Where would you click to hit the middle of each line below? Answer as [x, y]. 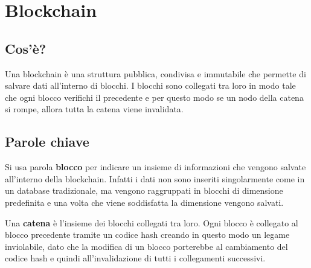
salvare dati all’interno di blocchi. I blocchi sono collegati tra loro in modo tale [150, 85]
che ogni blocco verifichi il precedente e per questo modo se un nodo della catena [154, 97]
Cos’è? [26, 48]
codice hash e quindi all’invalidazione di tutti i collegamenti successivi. [135, 258]
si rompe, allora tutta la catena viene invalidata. [94, 109]
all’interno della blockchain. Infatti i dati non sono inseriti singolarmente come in [155, 178]
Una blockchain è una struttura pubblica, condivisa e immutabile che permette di [155, 73]
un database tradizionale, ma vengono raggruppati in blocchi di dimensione [144, 190]
